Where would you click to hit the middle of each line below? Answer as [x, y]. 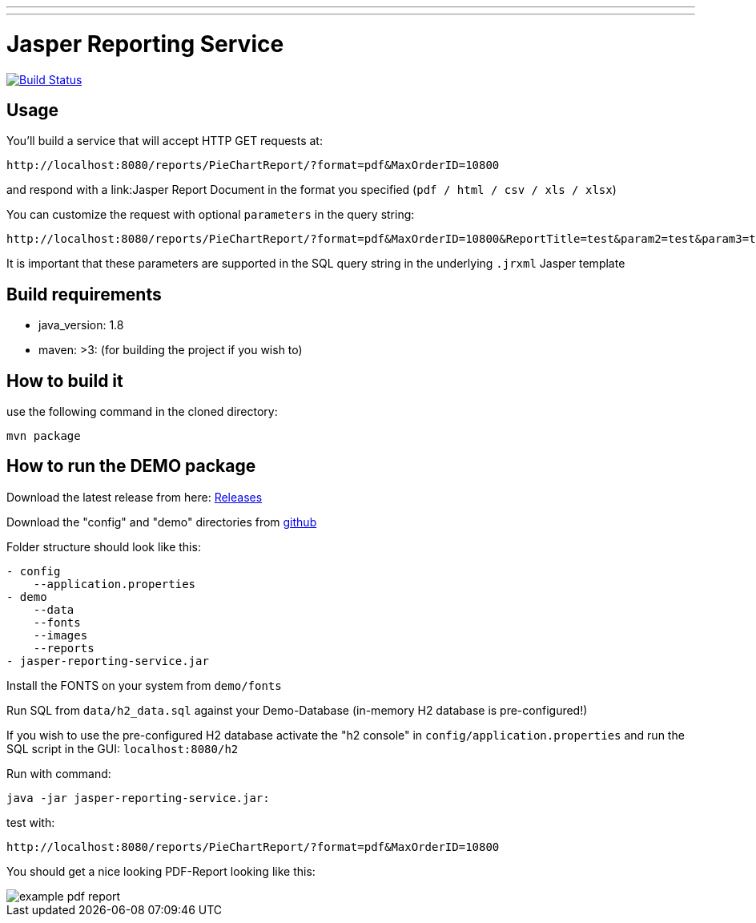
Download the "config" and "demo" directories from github [162, 522]
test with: [31, 822]
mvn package [44, 436]
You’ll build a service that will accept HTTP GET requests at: [165, 141]
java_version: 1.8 [81, 325]
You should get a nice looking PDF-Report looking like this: [161, 871]
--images [60, 635]
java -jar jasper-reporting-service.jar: [138, 798]
